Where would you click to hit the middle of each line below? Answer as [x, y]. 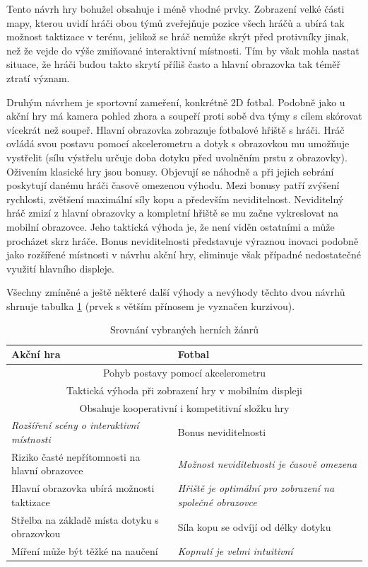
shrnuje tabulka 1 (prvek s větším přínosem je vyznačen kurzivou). [151, 305]
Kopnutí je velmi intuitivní [235, 551]
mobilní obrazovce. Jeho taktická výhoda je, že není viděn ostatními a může [171, 226]
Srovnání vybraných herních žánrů [184, 330]
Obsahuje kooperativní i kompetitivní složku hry [184, 407]
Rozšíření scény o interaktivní [75, 425]
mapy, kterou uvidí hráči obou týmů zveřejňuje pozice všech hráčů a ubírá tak [176, 22]
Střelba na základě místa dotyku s [85, 519]
